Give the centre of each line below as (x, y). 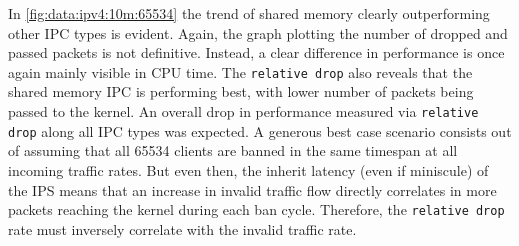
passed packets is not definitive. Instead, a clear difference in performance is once (256, 52)
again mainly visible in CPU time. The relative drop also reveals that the (240, 71)
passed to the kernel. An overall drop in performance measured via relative (243, 111)
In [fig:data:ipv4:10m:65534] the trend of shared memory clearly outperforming (249, 13)
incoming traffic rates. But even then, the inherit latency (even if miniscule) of (248, 169)
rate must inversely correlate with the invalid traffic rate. (182, 228)
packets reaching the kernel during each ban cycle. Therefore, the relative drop (256, 209)
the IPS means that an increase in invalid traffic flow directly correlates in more (252, 189)
